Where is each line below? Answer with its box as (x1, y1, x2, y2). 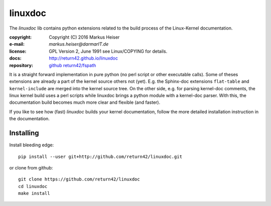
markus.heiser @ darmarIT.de (49, 41, 109, 47)
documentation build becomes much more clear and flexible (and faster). (9, 99, 161, 105)
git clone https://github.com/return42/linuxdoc (18, 176, 140, 182)
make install (18, 190, 50, 196)
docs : (9, 55, 22, 61)
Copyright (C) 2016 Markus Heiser (49, 34, 120, 40)
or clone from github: (9, 164, 53, 170)
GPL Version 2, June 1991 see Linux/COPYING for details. (49, 48, 168, 54)
